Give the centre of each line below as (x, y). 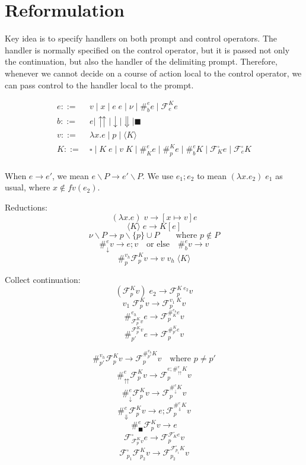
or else (158, 245)
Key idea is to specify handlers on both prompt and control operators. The (141, 38)
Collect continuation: (43, 279)
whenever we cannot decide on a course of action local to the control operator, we (153, 73)
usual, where (28, 187)
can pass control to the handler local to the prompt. (99, 85)
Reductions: (26, 207)
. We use (158, 175)
